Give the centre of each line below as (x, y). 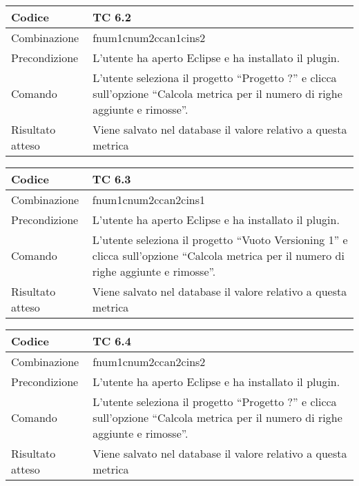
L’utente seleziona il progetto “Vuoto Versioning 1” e (220, 240)
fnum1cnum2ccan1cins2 (149, 38)
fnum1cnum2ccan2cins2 (149, 362)
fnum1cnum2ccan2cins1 (149, 200)
